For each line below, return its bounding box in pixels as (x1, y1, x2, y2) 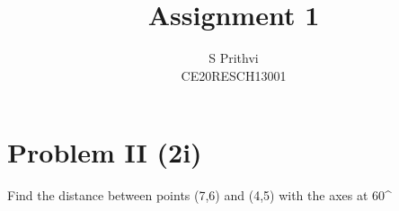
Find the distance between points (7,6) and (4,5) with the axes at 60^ (7, 186, 392, 205)
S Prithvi (208, 48, 259, 67)
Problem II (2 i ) (7, 134, 202, 171)
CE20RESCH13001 (181, 66, 287, 84)
